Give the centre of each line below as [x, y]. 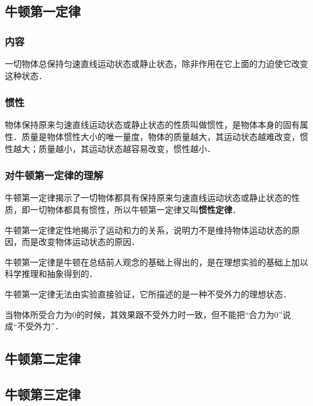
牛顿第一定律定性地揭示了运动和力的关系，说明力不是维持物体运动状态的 [148, 230]
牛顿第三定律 [43, 394]
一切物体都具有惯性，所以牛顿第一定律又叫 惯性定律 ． [135, 209]
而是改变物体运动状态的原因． [80, 242]
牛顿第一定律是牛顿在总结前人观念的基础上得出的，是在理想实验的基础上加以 [156, 262]
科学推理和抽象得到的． [51, 274]
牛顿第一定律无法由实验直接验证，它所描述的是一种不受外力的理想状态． [148, 293]
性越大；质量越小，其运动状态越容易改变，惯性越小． [110, 148]
